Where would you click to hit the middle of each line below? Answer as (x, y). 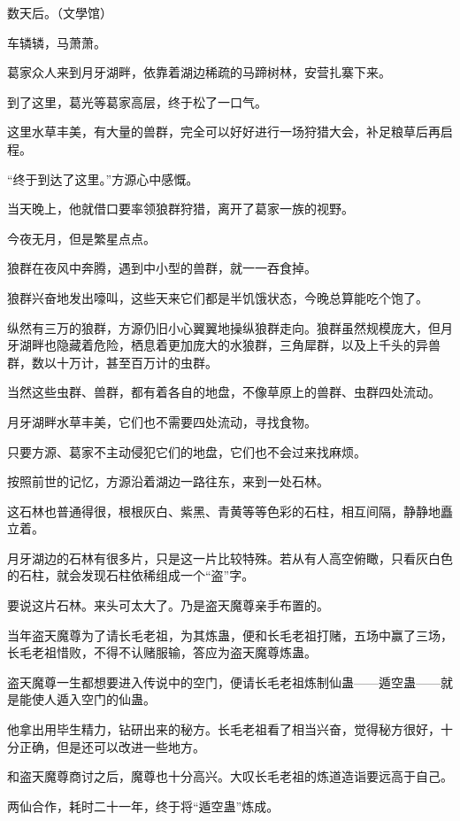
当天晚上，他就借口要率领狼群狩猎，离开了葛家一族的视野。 (180, 209)
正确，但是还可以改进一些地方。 (112, 746)
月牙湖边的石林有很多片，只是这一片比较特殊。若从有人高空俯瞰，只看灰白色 (230, 558)
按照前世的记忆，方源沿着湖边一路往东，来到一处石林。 (168, 481)
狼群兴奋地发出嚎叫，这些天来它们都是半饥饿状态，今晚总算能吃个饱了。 (218, 297)
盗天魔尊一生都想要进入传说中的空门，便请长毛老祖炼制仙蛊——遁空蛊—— (224, 682)
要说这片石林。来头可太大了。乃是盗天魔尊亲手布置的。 (168, 605)
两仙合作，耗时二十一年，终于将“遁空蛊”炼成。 (143, 806)
